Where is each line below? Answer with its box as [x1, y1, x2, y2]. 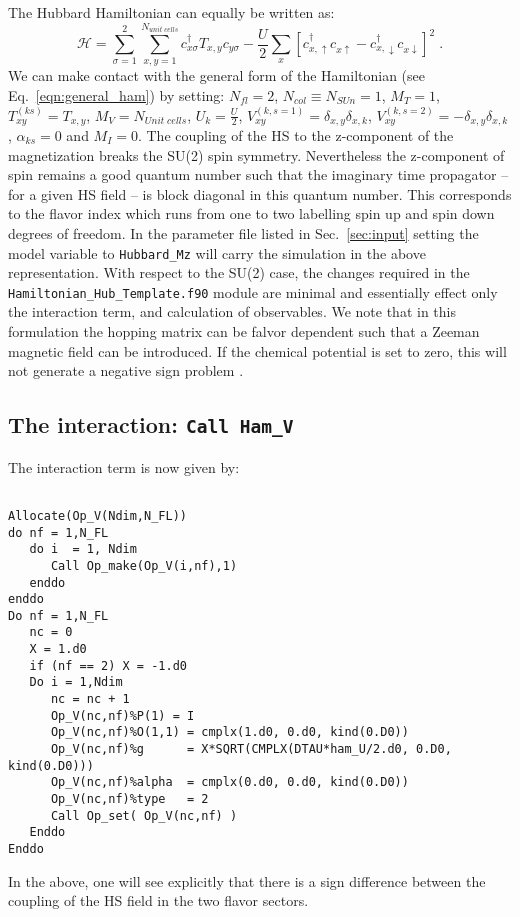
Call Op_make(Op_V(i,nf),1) [50, 558, 238, 573]
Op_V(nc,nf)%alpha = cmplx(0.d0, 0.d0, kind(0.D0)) [50, 775, 409, 790]
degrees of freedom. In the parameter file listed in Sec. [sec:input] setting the [8, 222, 479, 243]
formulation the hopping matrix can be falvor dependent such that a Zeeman [8, 321, 480, 342]
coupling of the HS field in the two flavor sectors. [8, 890, 309, 911]
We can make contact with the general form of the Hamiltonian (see [8, 65, 426, 86]
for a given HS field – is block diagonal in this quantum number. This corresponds [8, 183, 512, 204]
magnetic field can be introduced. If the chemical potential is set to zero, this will [8, 340, 507, 361]
